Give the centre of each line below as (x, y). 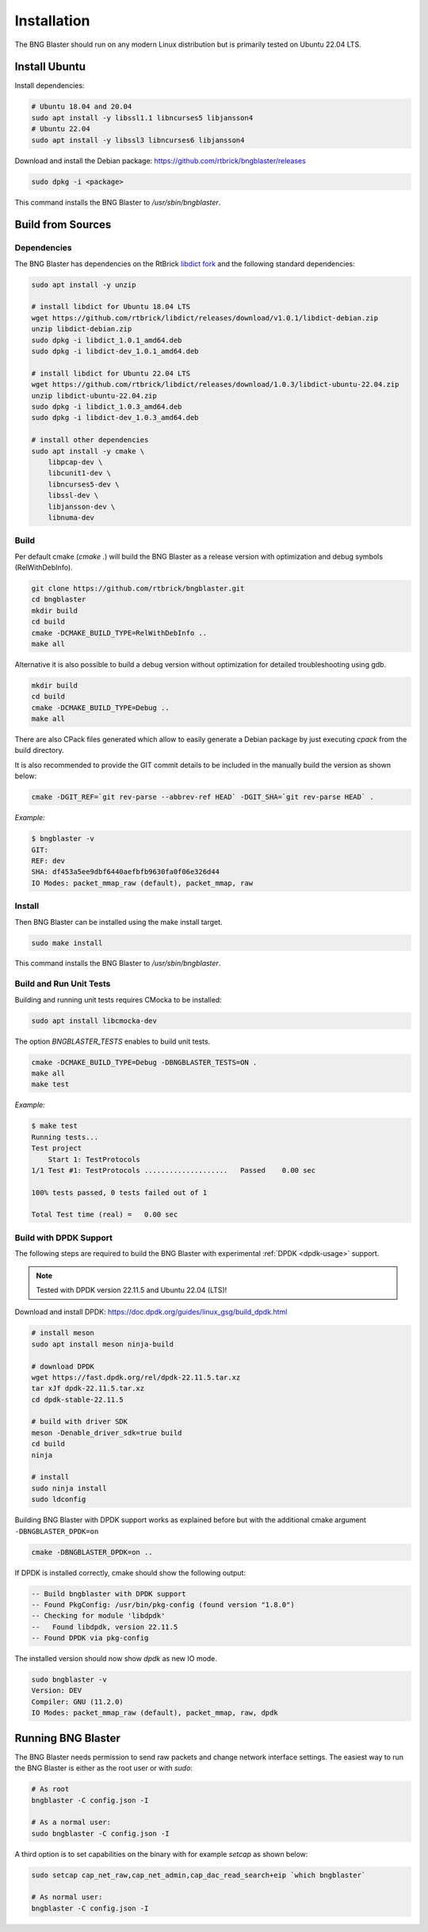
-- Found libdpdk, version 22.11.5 (105, 1627)
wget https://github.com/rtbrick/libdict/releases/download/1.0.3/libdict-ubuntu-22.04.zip (215, 385)
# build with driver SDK (80, 1422)
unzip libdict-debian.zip (82, 329)
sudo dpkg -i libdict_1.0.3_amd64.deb (107, 407)
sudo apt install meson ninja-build (103, 1344)
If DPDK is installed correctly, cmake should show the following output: (130, 1572)
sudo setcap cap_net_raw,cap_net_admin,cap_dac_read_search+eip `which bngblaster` (199, 1875)
